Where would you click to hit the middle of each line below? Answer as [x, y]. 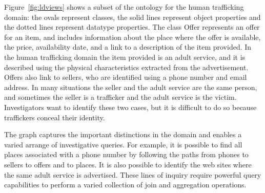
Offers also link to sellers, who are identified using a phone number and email [126, 77]
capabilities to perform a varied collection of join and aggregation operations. [125, 185]
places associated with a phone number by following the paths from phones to [126, 154]
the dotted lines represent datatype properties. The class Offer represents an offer [132, 27]
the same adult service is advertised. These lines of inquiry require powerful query [133, 174]
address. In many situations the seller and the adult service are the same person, [131, 87]
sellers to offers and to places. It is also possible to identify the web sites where [128, 164]
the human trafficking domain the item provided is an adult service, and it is [125, 57]
